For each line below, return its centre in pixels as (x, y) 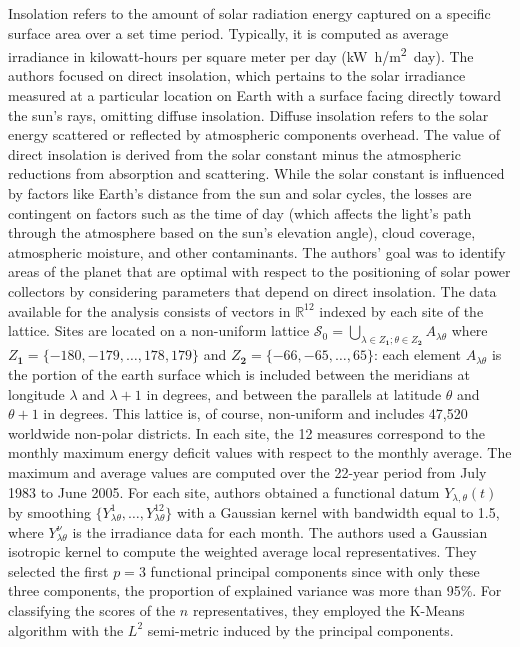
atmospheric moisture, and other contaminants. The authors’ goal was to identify (257, 251)
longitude (36, 393)
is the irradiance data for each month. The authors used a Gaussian (280, 531)
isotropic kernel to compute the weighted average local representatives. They (242, 551)
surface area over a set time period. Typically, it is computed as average (228, 32)
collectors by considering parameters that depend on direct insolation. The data (252, 290)
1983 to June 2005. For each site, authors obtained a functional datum (224, 491)
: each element (417, 354)
